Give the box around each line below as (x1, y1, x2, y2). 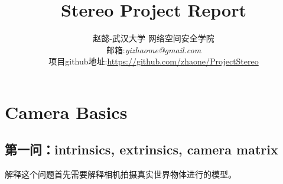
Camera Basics (5, 99, 128, 124)
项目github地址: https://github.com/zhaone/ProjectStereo (48, 55, 259, 67)
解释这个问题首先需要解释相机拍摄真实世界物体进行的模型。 (5, 168, 236, 180)
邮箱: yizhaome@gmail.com (106, 43, 201, 56)
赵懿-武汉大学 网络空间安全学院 (93, 32, 214, 44)
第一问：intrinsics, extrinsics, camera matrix (5, 140, 278, 159)
